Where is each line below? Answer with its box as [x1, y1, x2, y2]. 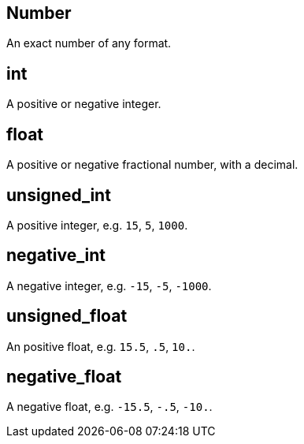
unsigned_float [6, 306, 128, 326]
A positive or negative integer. [6, 97, 161, 111]
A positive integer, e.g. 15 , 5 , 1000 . [6, 218, 188, 232]
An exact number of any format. [6, 36, 172, 50]
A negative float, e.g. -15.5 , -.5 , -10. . [6, 400, 213, 414]
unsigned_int [6, 185, 111, 205]
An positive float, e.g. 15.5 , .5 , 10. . [6, 339, 195, 353]
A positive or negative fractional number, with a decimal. [6, 158, 298, 172]
